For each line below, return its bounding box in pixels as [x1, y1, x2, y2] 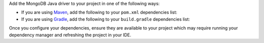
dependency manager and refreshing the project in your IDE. [9, 32, 132, 38]
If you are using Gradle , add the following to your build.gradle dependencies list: [21, 16, 190, 22]
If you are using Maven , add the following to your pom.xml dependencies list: [21, 10, 177, 15]
